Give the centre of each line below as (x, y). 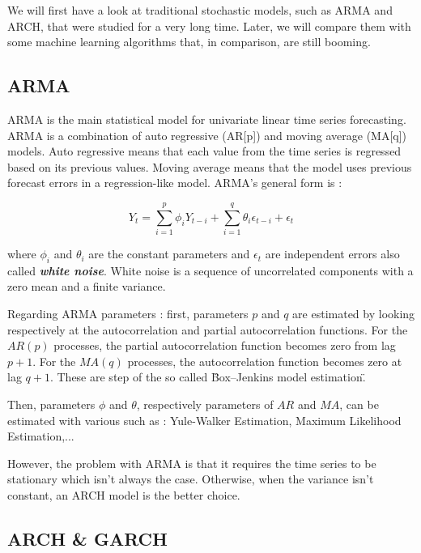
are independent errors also (332, 254)
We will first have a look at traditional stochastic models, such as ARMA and (200, 10)
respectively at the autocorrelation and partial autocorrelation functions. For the (208, 329)
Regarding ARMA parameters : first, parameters (128, 314)
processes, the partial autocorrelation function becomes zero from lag (225, 345)
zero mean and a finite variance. (87, 286)
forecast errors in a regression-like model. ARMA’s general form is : (175, 183)
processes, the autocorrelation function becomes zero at (265, 361)
